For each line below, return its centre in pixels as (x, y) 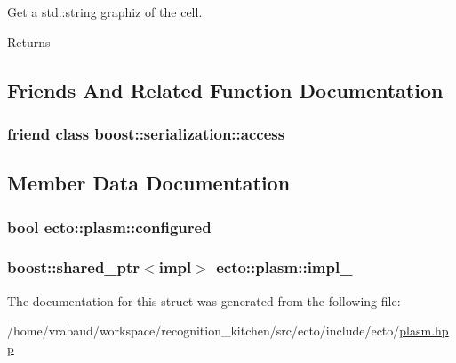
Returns (29, 41)
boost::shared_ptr (74, 267)
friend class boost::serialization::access (146, 133)
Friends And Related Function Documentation (225, 89)
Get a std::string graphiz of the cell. (105, 12)
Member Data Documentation (149, 183)
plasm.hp (424, 331)
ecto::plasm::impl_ (284, 267)
